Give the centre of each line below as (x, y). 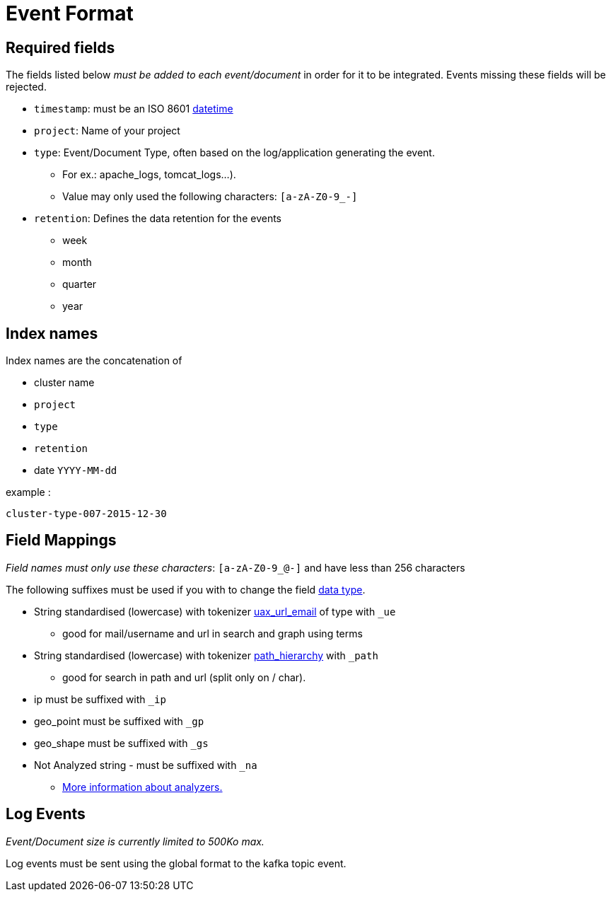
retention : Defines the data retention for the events (158, 219)
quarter (80, 284)
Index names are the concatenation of (94, 361)
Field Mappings (61, 540)
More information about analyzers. (142, 787)
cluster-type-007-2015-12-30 (86, 514)
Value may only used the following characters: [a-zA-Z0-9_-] (210, 197)
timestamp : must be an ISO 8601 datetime (134, 109)
